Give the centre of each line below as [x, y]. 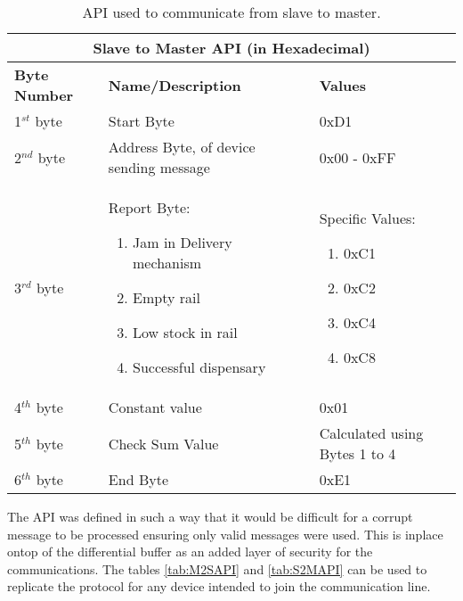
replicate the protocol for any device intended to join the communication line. [219, 586]
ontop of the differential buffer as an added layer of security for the [190, 552]
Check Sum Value [163, 443]
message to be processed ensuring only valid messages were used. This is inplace [225, 534]
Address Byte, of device [182, 147]
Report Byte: [149, 207]
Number [44, 95]
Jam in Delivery [183, 242]
